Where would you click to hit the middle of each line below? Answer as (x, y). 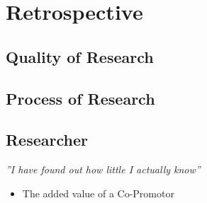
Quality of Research (80, 56)
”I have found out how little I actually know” (103, 169)
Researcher (47, 140)
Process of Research (80, 98)
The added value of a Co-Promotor (98, 193)
